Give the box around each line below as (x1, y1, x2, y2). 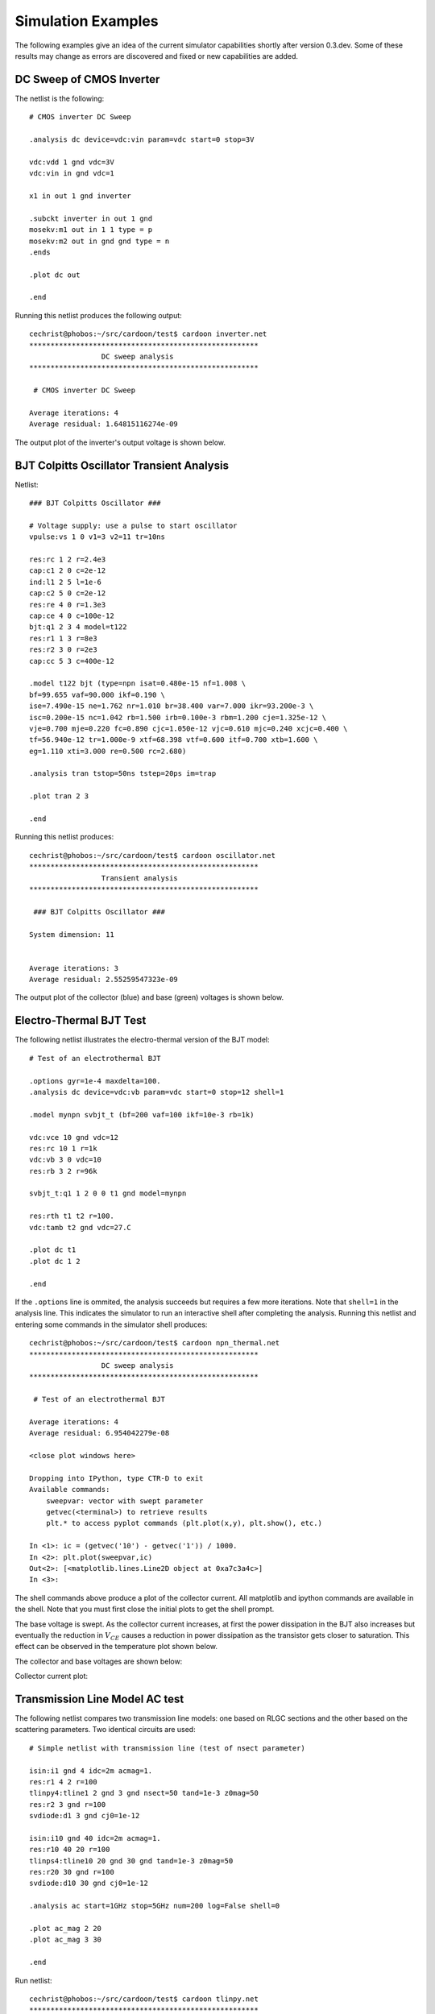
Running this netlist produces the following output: (14, 310, 183, 320)
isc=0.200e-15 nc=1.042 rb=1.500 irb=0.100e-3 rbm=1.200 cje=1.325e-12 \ (29, 713, 327, 722)
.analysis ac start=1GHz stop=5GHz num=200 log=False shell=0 (29, 1901, 280, 1911)
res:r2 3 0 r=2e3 (29, 645, 97, 654)
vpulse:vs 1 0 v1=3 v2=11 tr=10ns (29, 533, 165, 541)
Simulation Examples (14, 12, 159, 30)
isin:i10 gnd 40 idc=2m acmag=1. (29, 1834, 161, 1842)
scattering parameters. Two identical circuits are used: (14, 1725, 197, 1734)
